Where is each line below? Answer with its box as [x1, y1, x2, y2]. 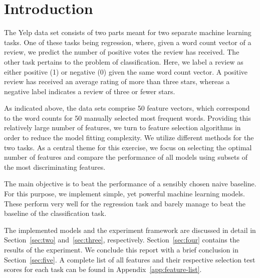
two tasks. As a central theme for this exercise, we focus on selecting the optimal [4, 142, 252, 152]
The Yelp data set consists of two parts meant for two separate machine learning [4, 27, 251, 38]
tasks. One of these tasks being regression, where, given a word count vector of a [4, 37, 251, 47]
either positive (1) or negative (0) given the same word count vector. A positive [4, 66, 248, 77]
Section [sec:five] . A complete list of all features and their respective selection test [4, 254, 255, 264]
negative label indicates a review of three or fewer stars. [4, 86, 175, 96]
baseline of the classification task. [4, 208, 107, 218]
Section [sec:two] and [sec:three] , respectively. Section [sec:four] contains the [4, 234, 239, 245]
